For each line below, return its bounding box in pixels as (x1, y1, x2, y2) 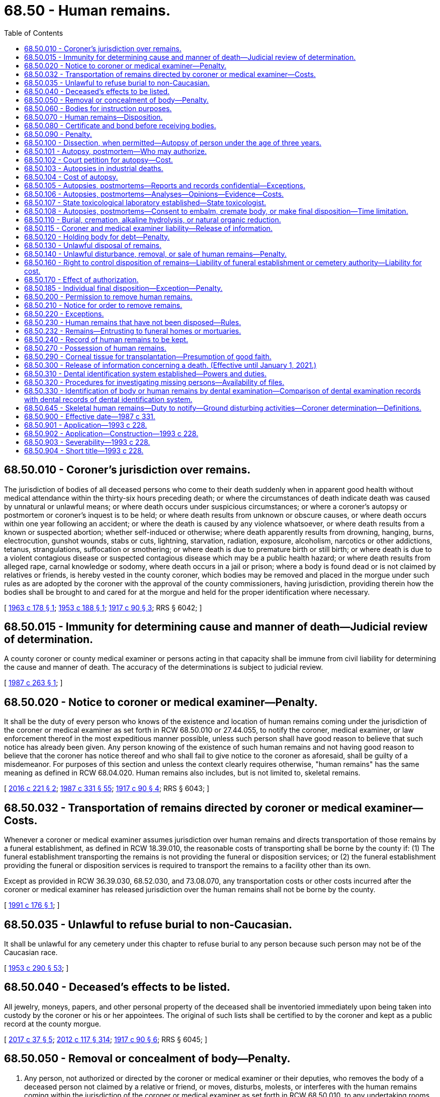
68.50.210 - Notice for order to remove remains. (24, 300, 183, 309)
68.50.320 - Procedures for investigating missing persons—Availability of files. (24, 377, 285, 386)
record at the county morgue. (4, 1019, 101, 1028)
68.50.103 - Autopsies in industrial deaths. (24, 164, 163, 173)
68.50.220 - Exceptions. (24, 309, 104, 318)
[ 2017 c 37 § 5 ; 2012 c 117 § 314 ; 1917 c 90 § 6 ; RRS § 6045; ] (4, 1035, 208, 1044)
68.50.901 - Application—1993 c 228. (24, 420, 147, 429)
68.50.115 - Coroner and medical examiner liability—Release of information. (24, 223, 273, 232)
